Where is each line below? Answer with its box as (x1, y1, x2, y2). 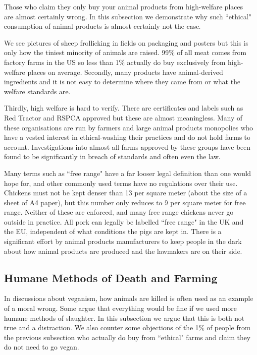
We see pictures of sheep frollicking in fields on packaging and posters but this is (4, 37, 249, 48)
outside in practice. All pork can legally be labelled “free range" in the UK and (4, 216, 244, 227)
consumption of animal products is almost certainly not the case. (4, 21, 201, 31)
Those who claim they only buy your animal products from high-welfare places (4, 1, 243, 11)
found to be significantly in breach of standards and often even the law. (4, 151, 221, 162)
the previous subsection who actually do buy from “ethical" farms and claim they (4, 332, 251, 342)
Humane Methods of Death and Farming (4, 270, 217, 285)
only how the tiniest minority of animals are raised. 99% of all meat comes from (4, 47, 247, 58)
